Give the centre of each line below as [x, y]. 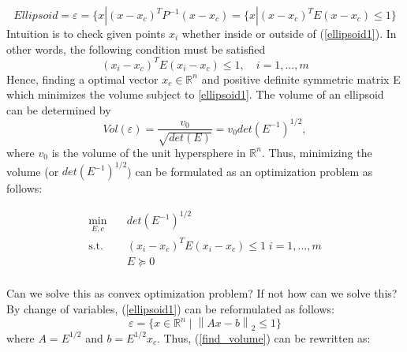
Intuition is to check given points [86, 33]
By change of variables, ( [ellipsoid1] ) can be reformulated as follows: [170, 308]
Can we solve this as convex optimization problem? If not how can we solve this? [202, 292]
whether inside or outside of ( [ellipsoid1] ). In [289, 33]
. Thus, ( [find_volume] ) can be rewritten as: [263, 337]
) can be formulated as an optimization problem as [250, 171]
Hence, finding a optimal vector [82, 79]
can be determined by [59, 109]
